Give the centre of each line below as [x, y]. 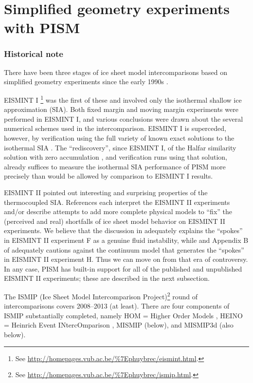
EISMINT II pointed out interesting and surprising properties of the [106, 192]
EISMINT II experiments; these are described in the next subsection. [107, 278]
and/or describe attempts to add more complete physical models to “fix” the [118, 211]
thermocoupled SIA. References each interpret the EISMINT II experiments [117, 202]
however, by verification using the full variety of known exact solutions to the [119, 138]
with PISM [42, 27]
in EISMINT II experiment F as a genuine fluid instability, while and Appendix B [126, 240]
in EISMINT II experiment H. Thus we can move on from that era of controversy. [126, 259]
